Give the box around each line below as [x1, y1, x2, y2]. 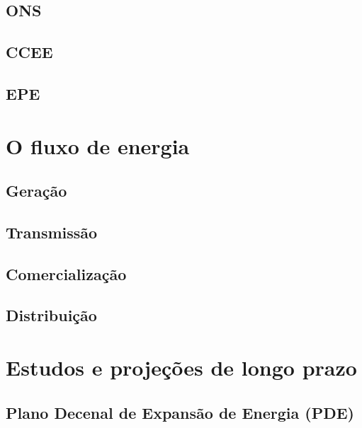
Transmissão [6, 221, 98, 243]
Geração [6, 180, 67, 202]
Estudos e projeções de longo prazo [6, 353, 357, 382]
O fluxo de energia [6, 131, 190, 160]
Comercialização [6, 262, 127, 284]
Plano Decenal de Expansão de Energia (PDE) [6, 401, 354, 423]
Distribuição [6, 304, 97, 326]
